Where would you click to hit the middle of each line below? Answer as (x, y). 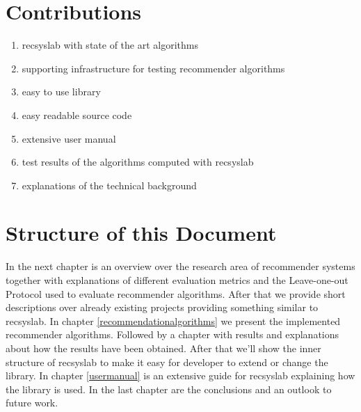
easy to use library (61, 92)
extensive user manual (69, 138)
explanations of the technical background (109, 185)
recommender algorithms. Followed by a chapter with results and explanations (173, 334)
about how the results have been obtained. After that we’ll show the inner (163, 348)
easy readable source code (77, 114)
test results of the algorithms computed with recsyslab (138, 162)
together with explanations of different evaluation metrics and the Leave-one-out (177, 280)
